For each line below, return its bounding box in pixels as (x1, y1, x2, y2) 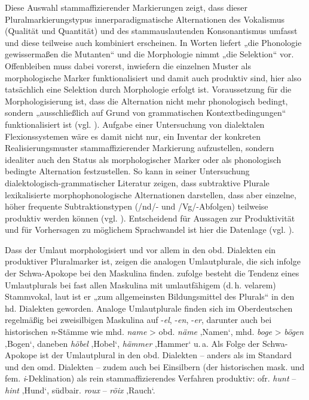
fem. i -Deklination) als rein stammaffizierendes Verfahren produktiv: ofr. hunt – (5, 372, 296, 384)
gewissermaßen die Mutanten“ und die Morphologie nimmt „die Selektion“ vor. (5, 48, 294, 60)
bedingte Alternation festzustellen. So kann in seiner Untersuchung (5, 165, 250, 177)
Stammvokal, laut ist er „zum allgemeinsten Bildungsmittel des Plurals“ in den (5, 290, 295, 303)
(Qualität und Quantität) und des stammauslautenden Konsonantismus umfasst (5, 24, 298, 37)
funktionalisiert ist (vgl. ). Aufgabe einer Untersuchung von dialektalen (5, 118, 265, 130)
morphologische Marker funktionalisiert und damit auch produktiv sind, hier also (5, 71, 302, 84)
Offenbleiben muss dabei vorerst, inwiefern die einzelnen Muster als (5, 59, 251, 72)
